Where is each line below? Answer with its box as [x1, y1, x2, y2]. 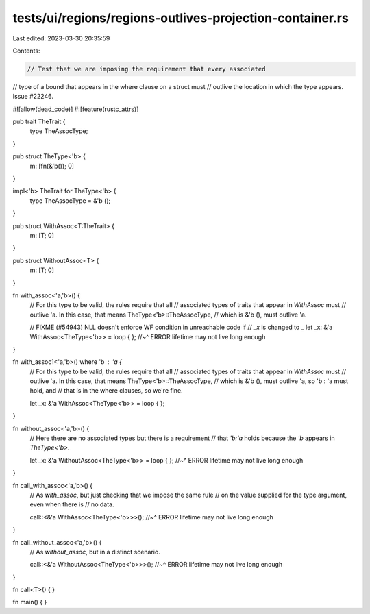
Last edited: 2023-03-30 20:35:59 [12, 34, 110, 42]
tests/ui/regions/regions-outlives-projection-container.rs [12, 10, 349, 25]
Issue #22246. [12, 93, 54, 101]
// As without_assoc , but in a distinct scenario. [29, 548, 160, 556]
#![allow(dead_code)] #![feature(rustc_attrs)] [12, 105, 139, 113]
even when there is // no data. [29, 500, 114, 508]
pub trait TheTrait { [12, 117, 66, 126]
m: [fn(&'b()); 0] [29, 162, 75, 170]
